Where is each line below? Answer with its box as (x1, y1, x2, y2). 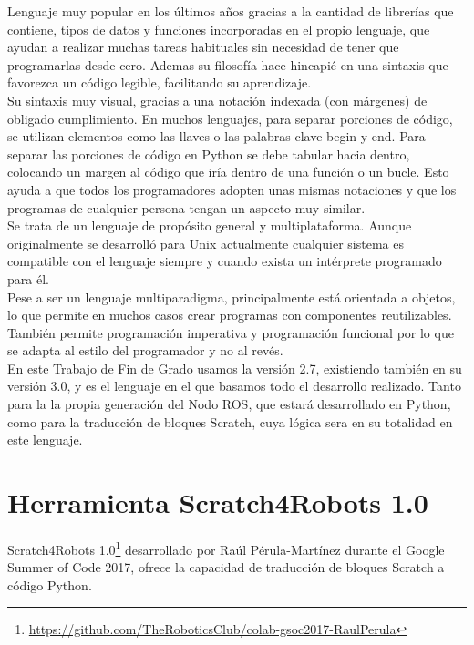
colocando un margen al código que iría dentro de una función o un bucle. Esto (7, 162, 449, 181)
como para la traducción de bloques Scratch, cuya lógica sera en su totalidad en (7, 412, 453, 431)
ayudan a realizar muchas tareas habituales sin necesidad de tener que (7, 37, 399, 56)
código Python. (7, 575, 92, 594)
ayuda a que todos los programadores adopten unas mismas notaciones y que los (7, 179, 457, 199)
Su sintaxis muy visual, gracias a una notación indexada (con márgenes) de (7, 90, 428, 109)
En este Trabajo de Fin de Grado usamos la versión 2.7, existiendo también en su (7, 358, 462, 377)
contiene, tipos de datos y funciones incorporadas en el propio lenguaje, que (7, 19, 430, 38)
